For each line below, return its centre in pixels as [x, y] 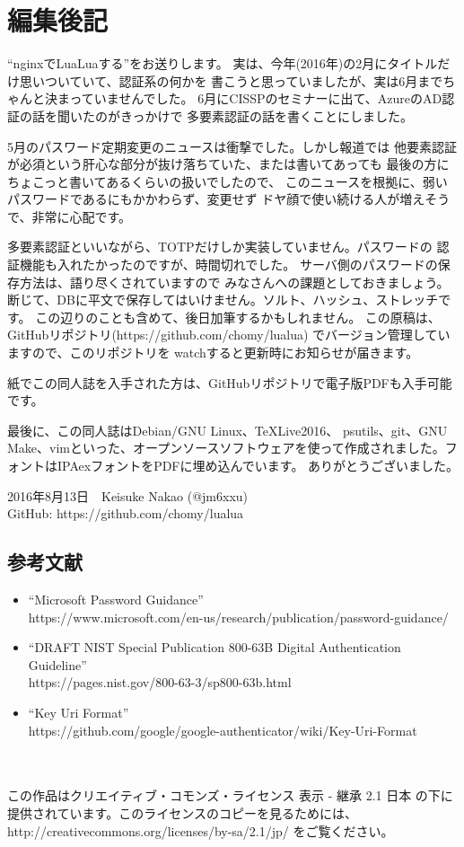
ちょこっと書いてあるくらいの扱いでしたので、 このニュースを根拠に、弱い [228, 181]
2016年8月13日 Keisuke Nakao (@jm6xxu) [128, 495]
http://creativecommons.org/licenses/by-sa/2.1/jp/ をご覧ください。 [201, 830]
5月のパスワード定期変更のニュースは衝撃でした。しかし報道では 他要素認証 [232, 146]
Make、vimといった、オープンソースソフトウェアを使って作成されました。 [226, 448]
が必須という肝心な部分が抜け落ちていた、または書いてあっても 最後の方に [228, 164]
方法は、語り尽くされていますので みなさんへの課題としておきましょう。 [234, 282]
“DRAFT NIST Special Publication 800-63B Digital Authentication [214, 647]
